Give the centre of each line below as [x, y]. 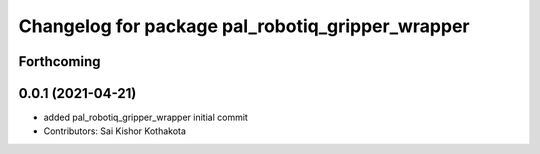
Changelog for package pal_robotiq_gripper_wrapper [244, 26]
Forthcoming [59, 61]
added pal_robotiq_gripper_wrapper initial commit [146, 117]
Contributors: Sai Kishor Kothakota [115, 131]
